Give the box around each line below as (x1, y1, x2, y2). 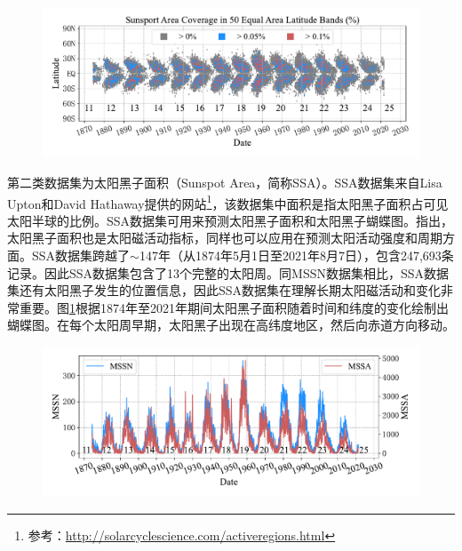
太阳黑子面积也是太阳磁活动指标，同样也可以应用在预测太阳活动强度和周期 (7, 228, 442, 247)
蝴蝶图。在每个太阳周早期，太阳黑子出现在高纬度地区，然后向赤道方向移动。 (7, 315, 455, 334)
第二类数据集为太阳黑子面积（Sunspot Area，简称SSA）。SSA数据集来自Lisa (7, 172, 442, 191)
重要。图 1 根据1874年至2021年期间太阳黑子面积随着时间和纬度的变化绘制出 (19, 298, 449, 316)
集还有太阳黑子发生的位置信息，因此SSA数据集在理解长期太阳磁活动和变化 (7, 281, 442, 299)
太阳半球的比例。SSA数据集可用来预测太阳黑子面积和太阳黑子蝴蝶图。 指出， (7, 211, 454, 229)
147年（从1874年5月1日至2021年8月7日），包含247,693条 (139, 245, 454, 264)
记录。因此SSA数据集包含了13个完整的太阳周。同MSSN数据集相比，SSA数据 (7, 263, 450, 282)
